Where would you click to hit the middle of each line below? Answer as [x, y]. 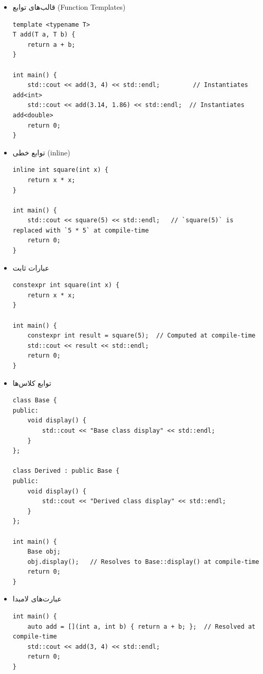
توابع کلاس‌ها [32, 383]
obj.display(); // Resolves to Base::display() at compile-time [143, 562]
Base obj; [44, 552]
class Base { [35, 401]
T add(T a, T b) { [44, 35]
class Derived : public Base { [66, 471]
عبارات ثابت [31, 267]
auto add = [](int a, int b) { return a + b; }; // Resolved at [142, 626]
